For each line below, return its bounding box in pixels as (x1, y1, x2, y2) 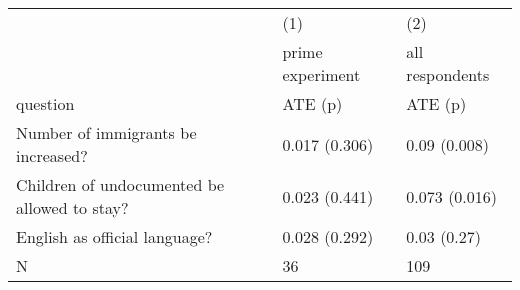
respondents (406, 63, 490, 86)
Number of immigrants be (16, 121, 197, 144)
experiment (282, 63, 361, 86)
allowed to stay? (16, 196, 129, 219)
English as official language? (16, 225, 213, 248)
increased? (16, 144, 88, 167)
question (16, 92, 75, 115)
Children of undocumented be (16, 173, 225, 196)
